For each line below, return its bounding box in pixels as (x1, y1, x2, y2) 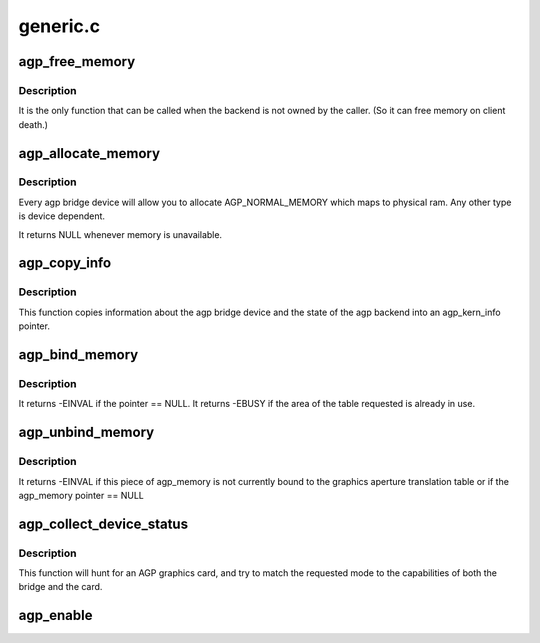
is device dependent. (18, 210, 105, 222)
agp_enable (18, 607, 93, 624)
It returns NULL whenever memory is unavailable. (18, 228, 223, 240)
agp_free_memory (18, 53, 136, 70)
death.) (18, 118, 49, 130)
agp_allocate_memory (18, 145, 160, 162)
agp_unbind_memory (18, 424, 155, 441)
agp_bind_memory (18, 346, 139, 363)
